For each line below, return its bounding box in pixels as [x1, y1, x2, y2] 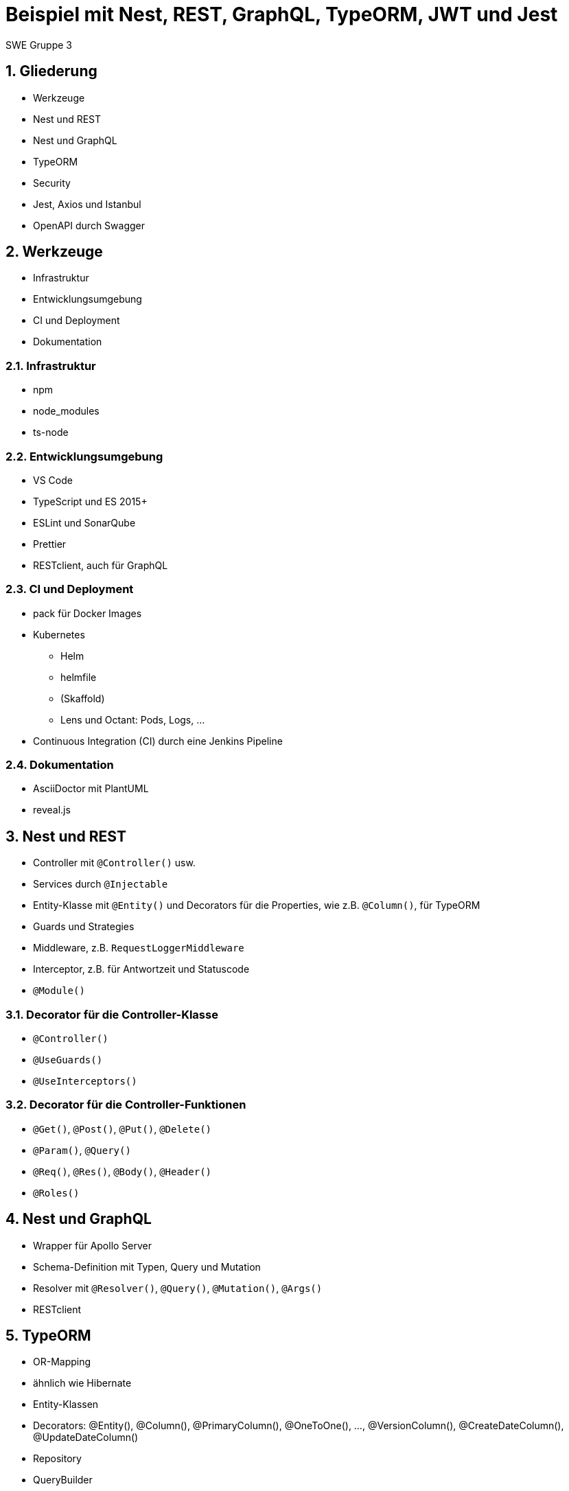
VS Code [33, 474, 73, 486]
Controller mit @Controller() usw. [33, 857, 196, 869]
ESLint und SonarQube [33, 516, 136, 529]
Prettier [33, 538, 67, 550]
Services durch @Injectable [33, 878, 168, 890]
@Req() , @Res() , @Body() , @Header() [33, 1165, 211, 1177]
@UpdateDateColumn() [33, 1431, 139, 1444]
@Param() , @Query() [33, 1144, 131, 1156]
